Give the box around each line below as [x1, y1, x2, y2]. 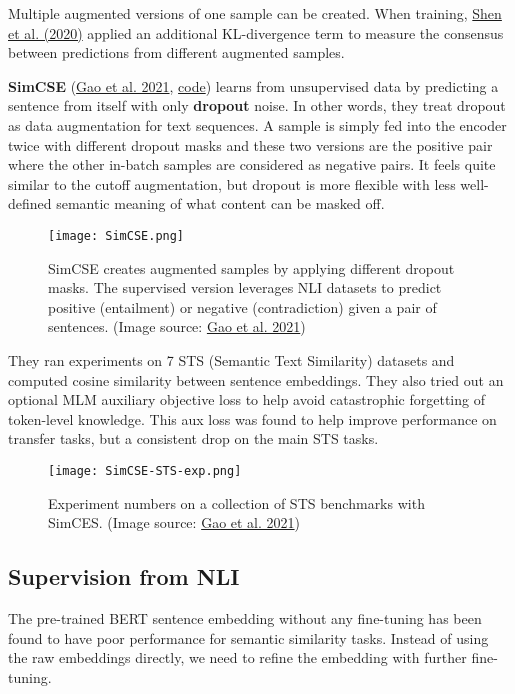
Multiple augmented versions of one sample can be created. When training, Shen [8, 3, 502, 23]
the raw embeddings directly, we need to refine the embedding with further [8, 647, 467, 668]
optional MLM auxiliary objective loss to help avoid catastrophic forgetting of [8, 389, 485, 410]
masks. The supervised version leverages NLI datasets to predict [48, 277, 442, 298]
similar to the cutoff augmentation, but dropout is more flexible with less [8, 173, 456, 194]
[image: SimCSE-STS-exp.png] [48, 463, 242, 478]
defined [8, 193, 52, 214]
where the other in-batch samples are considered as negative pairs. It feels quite [8, 154, 496, 175]
